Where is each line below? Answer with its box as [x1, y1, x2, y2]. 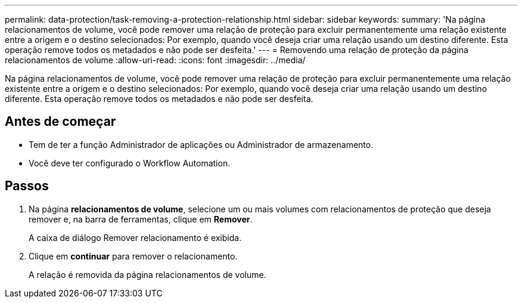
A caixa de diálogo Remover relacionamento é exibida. [29, 232, 242, 243]
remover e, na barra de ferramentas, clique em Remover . [29, 214, 253, 224]
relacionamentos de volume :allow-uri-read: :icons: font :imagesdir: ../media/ [5, 55, 306, 65]
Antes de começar [5, 114, 116, 129]
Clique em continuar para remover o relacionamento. [29, 251, 238, 261]
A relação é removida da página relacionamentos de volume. [29, 269, 266, 280]
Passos [5, 178, 49, 194]
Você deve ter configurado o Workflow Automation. [29, 157, 231, 168]
